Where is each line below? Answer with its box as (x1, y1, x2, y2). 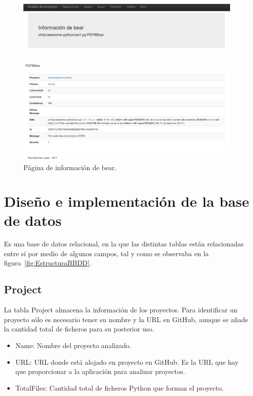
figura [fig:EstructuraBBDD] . (4, 258, 92, 268)
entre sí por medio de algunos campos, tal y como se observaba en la (4, 248, 209, 258)
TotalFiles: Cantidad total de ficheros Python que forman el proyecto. (15, 382, 224, 393)
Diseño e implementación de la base (4, 191, 250, 211)
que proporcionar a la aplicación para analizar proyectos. (15, 366, 185, 376)
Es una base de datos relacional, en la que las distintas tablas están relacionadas (4, 239, 244, 249)
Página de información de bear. (23, 162, 117, 173)
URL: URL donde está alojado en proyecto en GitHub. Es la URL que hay (15, 356, 239, 367)
